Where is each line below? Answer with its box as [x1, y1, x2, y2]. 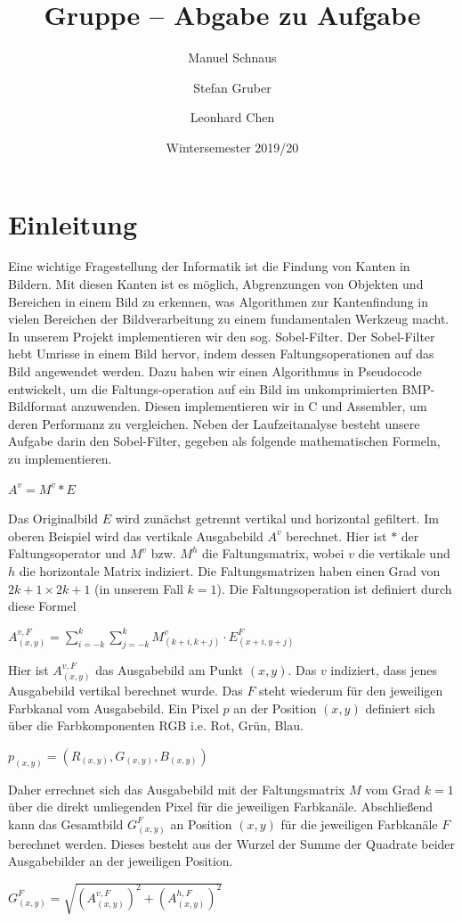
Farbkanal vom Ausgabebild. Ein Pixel [8, 698, 219, 717]
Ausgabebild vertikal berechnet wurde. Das [8, 680, 243, 699]
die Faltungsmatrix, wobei [202, 544, 344, 563]
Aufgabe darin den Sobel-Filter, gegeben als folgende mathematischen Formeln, [8, 432, 441, 450]
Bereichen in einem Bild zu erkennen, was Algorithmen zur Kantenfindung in [8, 292, 428, 310]
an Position [170, 814, 232, 833]
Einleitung [8, 205, 138, 242]
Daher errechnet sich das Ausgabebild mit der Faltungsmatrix [8, 779, 345, 798]
